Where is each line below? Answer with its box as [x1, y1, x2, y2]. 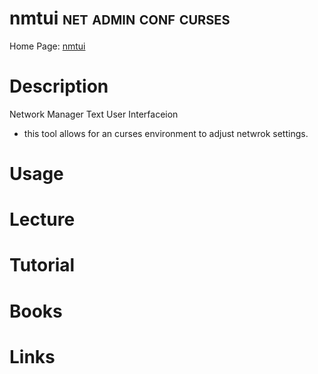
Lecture [9, 208, 76, 231]
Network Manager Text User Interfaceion [9, 108, 179, 120]
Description [9, 75, 109, 98]
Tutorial [9, 254, 76, 277]
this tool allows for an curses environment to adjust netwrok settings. [23, 127, 309, 139]
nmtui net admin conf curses [9, 7, 231, 30]
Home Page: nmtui [9, 40, 86, 52]
